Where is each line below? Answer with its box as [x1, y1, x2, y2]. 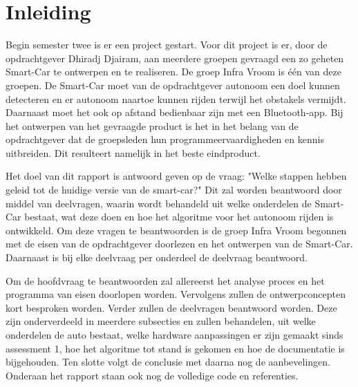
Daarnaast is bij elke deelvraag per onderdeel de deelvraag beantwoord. [6, 250, 308, 265]
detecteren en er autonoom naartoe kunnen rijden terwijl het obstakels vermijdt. [6, 91, 346, 106]
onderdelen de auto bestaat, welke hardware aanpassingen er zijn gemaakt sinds [6, 328, 343, 341]
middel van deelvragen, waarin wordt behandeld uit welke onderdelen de [6, 196, 312, 210]
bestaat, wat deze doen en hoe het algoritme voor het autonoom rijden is [24, 209, 334, 224]
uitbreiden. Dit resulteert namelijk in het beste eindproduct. [6, 145, 261, 160]
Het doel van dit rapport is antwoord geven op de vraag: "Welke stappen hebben [6, 169, 347, 183]
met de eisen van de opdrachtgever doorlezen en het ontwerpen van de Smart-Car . [6, 236, 353, 251]
